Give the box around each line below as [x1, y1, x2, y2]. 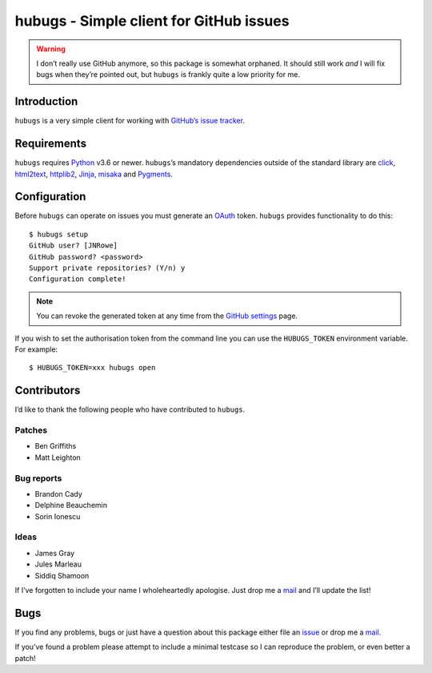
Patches [14, 425, 48, 436]
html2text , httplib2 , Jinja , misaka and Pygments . [14, 169, 174, 179]
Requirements [14, 137, 87, 151]
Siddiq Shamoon [34, 570, 90, 580]
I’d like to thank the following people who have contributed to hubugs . [14, 405, 246, 414]
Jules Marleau [34, 559, 82, 569]
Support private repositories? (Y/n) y [29, 264, 186, 272]
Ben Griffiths [34, 441, 77, 451]
